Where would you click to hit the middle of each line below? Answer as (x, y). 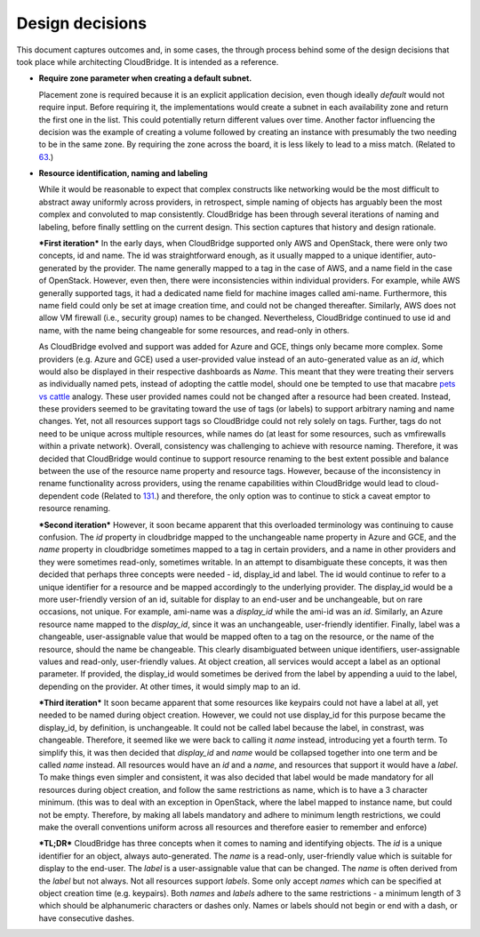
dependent (59, 496)
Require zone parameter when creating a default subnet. (145, 78)
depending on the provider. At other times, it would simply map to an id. (170, 686)
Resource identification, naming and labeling (123, 173)
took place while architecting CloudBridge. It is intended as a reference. (148, 61)
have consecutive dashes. (87, 918)
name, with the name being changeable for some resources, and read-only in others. (194, 330)
